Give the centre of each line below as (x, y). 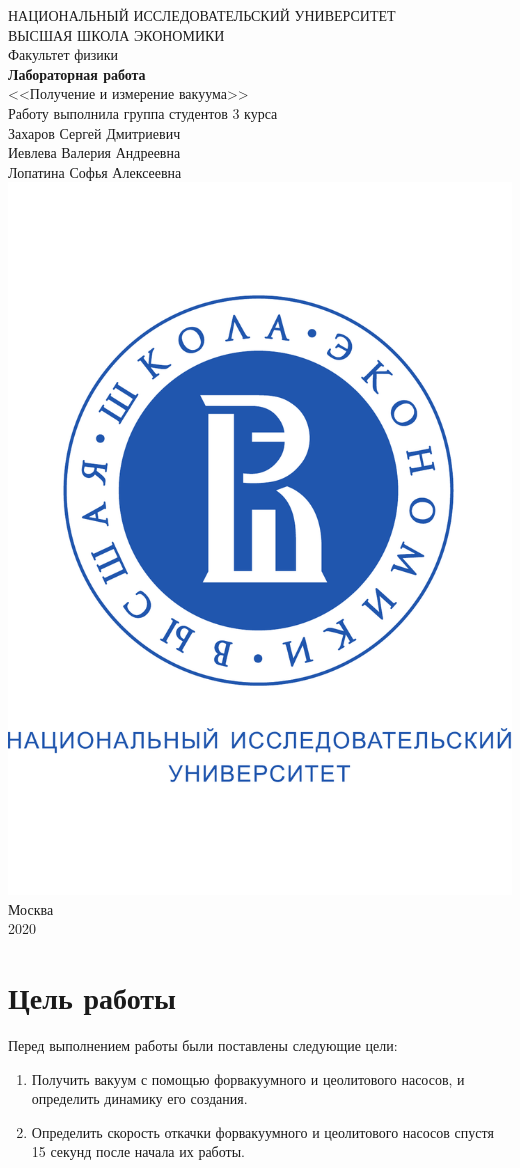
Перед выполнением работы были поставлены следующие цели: (203, 1045)
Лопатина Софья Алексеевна (95, 171)
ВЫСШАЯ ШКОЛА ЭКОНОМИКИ (116, 34)
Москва (31, 908)
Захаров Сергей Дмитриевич (94, 132)
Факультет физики (63, 54)
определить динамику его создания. (139, 1098)
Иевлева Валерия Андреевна (94, 152)
